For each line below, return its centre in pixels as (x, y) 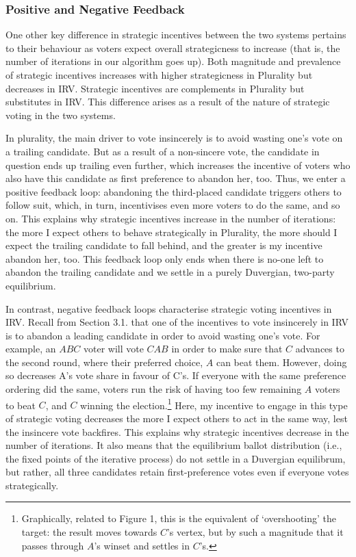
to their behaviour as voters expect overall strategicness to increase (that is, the (173, 48)
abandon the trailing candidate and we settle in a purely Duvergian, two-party (170, 272)
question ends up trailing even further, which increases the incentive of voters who (178, 165)
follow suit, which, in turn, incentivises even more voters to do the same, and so (173, 205)
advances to (320, 349)
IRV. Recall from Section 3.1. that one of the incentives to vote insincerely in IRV (177, 322)
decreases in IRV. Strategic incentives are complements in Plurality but (155, 88)
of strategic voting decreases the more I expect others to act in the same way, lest (177, 418)
